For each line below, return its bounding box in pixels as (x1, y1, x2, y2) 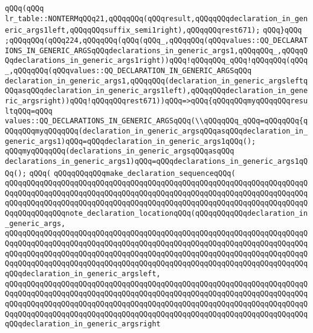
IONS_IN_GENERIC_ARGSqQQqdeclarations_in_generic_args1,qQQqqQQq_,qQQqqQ (5, 46, 308, 55)
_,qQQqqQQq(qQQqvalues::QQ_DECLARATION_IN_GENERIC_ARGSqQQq (5, 66, 252, 75)
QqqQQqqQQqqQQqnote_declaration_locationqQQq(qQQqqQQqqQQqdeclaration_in (5, 209, 308, 218)
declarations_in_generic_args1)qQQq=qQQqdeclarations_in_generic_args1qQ (5, 157, 308, 166)
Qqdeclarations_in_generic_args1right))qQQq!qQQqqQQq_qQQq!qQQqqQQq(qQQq (5, 56, 308, 65)
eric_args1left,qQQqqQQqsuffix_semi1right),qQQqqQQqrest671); (5, 26, 260, 35)
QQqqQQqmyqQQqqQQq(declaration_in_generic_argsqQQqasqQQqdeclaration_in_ (5, 126, 308, 135)
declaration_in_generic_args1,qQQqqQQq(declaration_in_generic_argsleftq (5, 76, 308, 85)
